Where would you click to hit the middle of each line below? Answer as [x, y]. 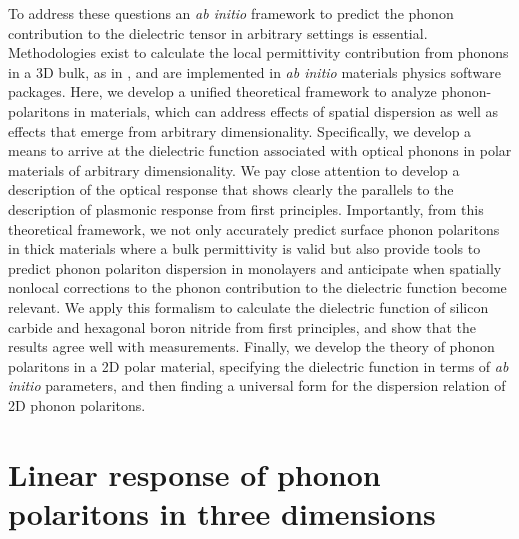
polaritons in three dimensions [222, 512]
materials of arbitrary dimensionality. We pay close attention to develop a [234, 169]
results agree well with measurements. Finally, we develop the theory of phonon [251, 346]
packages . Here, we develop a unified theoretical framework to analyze [222, 91]
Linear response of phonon [194, 473]
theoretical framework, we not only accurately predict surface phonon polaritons [254, 228]
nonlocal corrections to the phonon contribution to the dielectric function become [257, 287]
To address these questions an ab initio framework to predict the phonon [231, 13]
